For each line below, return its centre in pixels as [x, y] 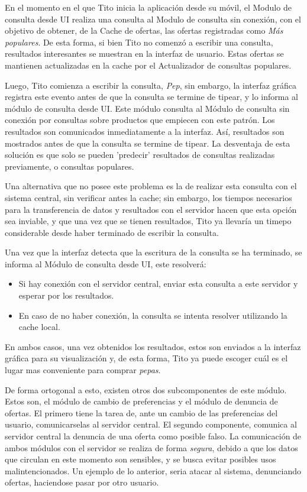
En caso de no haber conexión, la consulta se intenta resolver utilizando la [153, 315]
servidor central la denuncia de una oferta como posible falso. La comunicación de [153, 436]
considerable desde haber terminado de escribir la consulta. [112, 232]
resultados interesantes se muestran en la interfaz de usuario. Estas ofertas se [144, 54]
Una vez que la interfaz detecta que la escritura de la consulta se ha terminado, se [153, 252]
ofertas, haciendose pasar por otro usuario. [82, 482]
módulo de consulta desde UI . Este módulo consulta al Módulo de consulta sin [147, 108]
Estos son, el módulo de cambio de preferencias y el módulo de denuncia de [141, 401]
